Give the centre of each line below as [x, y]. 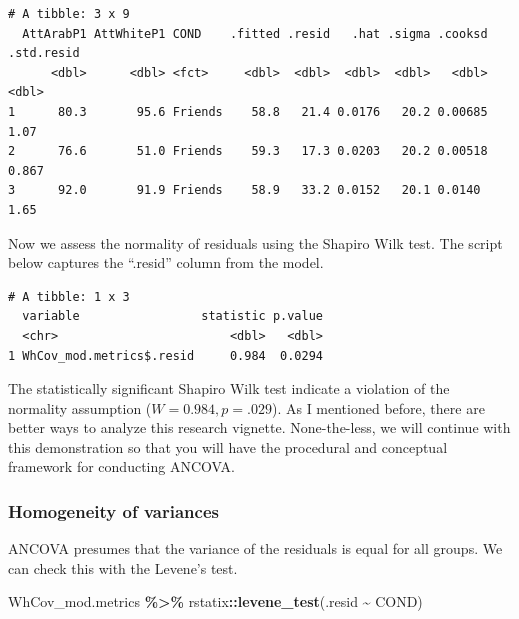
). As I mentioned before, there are [378, 407]
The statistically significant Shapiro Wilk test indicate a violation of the [229, 388]
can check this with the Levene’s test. [123, 567]
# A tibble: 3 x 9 [69, 14]
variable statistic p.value [172, 316]
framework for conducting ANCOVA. [121, 466]
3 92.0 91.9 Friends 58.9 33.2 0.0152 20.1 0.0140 [244, 190]
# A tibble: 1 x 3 [69, 296]
